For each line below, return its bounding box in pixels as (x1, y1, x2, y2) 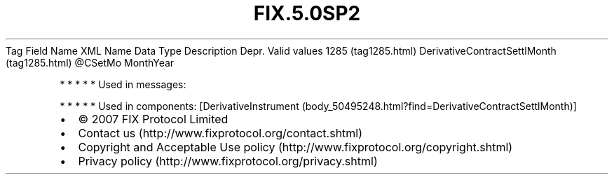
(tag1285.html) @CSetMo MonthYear (6, 56, 175, 69)
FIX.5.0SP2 (253, 1, 361, 25)
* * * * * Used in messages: (60, 78, 186, 90)
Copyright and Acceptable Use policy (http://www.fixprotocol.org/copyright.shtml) (78, 139, 513, 154)
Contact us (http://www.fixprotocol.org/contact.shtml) (78, 125, 363, 140)
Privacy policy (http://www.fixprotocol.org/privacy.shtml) (78, 153, 378, 168)
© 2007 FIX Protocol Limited (78, 111, 228, 126)
